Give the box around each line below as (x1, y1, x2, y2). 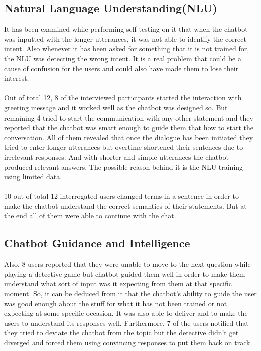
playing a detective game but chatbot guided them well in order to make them (4, 268, 245, 279)
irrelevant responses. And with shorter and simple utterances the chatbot (4, 151, 229, 162)
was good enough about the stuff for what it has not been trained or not (4, 298, 227, 308)
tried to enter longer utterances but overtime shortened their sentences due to (4, 142, 243, 152)
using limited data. (4, 171, 62, 182)
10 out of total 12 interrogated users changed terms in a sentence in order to (4, 191, 239, 201)
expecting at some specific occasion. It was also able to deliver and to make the (4, 308, 248, 318)
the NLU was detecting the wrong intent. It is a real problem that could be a (4, 53, 241, 63)
